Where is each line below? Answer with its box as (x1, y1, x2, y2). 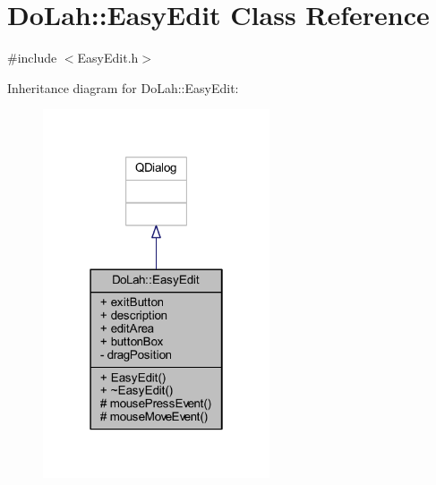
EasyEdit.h (77, 48, 139, 67)
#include (7, 48, 57, 67)
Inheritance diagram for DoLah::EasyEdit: (7, 78, 239, 97)
